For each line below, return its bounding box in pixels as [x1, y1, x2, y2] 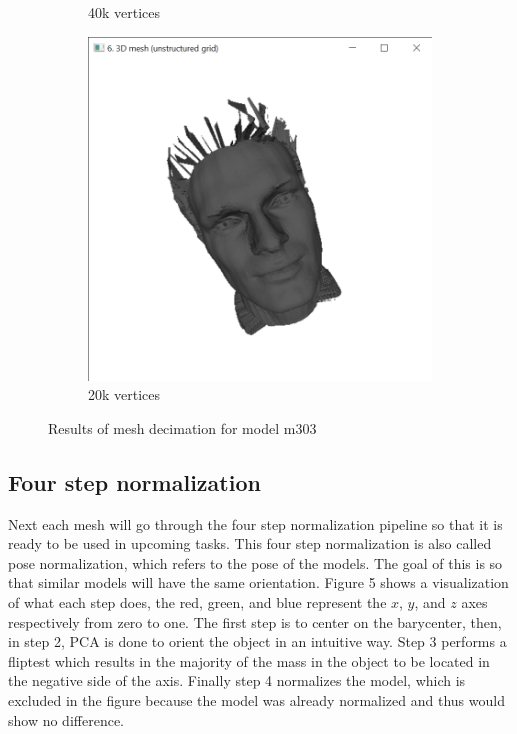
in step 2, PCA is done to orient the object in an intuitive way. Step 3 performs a [8, 631, 507, 652]
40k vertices [88, 2, 161, 22]
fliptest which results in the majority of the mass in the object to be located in [8, 650, 490, 671]
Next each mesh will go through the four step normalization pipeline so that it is [8, 513, 503, 534]
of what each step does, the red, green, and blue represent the [8, 591, 387, 612]
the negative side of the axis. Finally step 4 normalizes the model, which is [8, 670, 466, 691]
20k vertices [88, 384, 161, 405]
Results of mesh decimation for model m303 [48, 417, 317, 438]
